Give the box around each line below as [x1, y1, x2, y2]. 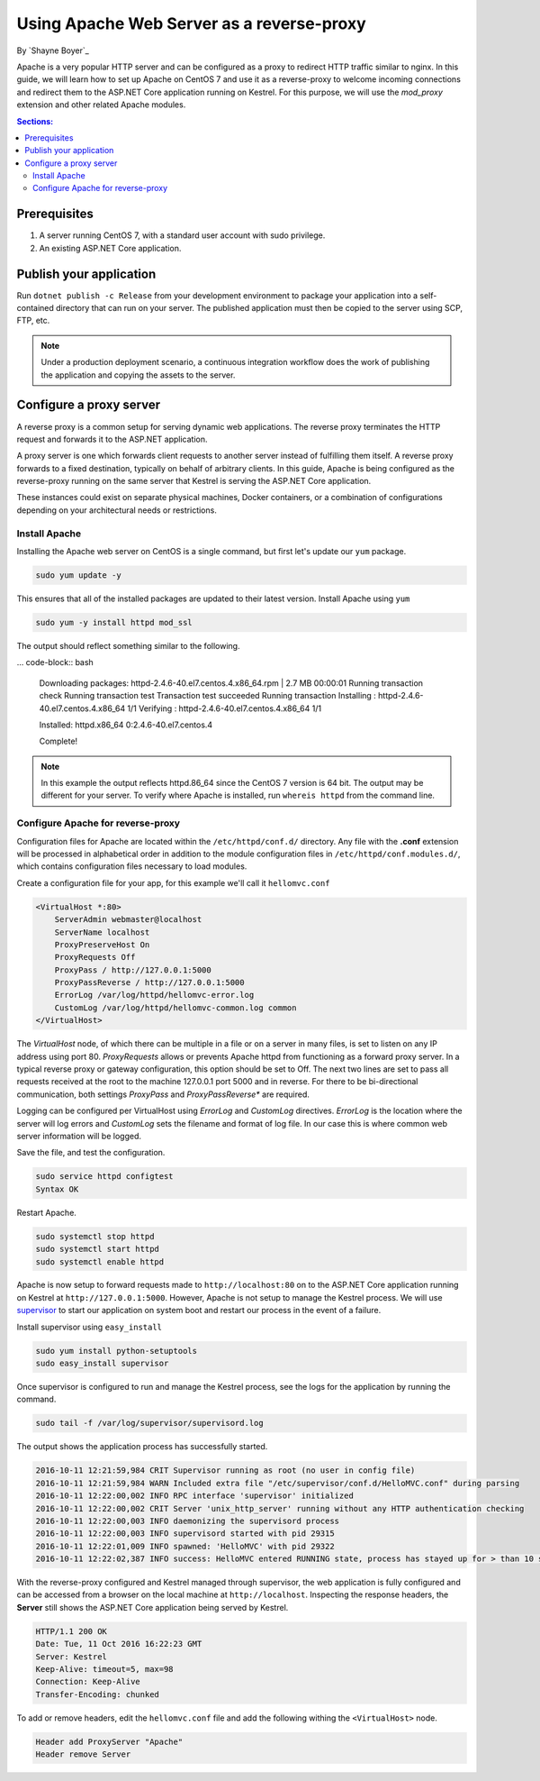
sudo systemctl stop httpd [35, 1231, 155, 1241]
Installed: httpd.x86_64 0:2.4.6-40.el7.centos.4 [39, 719, 213, 730]
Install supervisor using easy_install [16, 1321, 162, 1332]
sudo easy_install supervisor [35, 1358, 169, 1369]
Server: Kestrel [35, 1651, 108, 1662]
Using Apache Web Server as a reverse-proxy [16, 14, 366, 33]
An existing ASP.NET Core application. [39, 242, 182, 253]
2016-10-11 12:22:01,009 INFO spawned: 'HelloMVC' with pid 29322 [35, 1541, 335, 1551]
